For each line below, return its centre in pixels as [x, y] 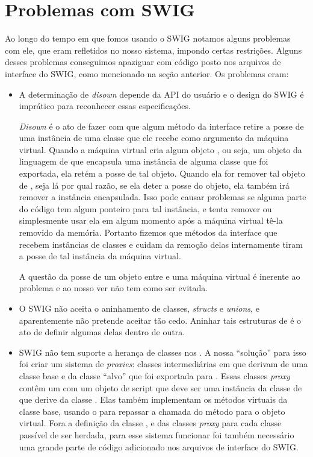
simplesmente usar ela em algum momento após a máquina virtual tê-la [151, 220]
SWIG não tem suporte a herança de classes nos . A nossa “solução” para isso [163, 352]
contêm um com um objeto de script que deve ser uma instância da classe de [160, 387]
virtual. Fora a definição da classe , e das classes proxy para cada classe [150, 423]
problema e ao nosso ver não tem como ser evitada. [113, 288]
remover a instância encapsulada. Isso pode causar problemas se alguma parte [163, 197]
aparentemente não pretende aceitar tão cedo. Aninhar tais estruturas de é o [160, 320]
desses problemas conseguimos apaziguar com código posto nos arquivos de [143, 62]
